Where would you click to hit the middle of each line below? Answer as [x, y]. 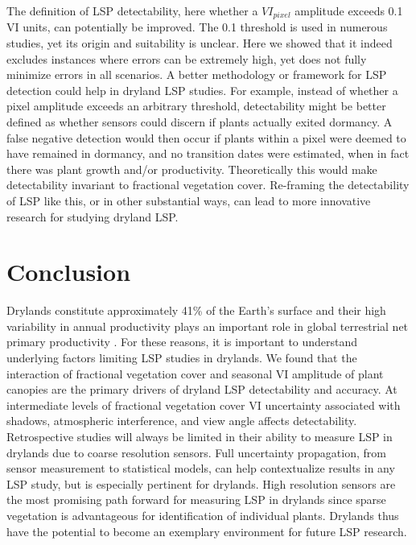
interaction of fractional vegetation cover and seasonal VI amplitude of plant [195, 373]
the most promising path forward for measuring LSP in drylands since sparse [196, 500]
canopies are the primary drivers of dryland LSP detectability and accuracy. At [202, 389]
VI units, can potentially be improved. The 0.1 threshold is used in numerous [197, 27]
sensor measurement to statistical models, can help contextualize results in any [201, 468]
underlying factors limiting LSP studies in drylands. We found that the [182, 358]
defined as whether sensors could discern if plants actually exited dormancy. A [200, 122]
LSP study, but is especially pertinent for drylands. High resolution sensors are [201, 483]
